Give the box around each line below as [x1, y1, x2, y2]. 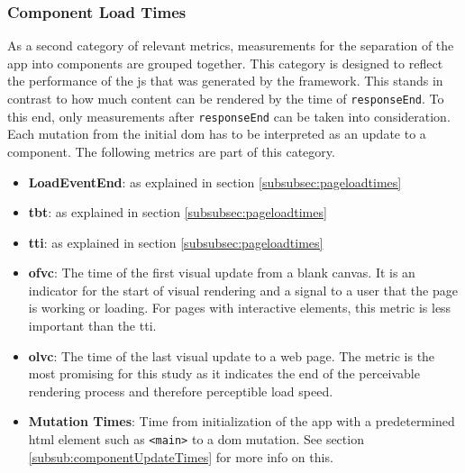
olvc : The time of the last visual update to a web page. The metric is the [28, 346, 435, 365]
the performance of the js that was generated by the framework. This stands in [7, 71, 443, 90]
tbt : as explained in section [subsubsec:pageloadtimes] [28, 203, 327, 222]
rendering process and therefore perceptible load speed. [28, 381, 333, 400]
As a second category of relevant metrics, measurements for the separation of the [7, 36, 454, 55]
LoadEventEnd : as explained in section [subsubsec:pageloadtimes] [28, 172, 402, 191]
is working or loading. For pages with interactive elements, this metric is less [28, 298, 451, 317]
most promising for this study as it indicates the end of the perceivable [28, 364, 420, 383]
